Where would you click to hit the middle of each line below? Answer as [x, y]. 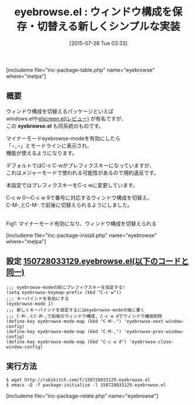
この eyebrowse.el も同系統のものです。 [55, 126]
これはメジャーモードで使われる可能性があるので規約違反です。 [83, 173]
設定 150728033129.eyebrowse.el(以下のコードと [97, 261]
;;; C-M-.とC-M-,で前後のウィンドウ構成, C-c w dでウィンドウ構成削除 [84, 316]
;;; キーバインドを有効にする [37, 298]
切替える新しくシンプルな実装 [109, 27]
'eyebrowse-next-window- [154, 321]
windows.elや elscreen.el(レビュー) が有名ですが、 [66, 118]
